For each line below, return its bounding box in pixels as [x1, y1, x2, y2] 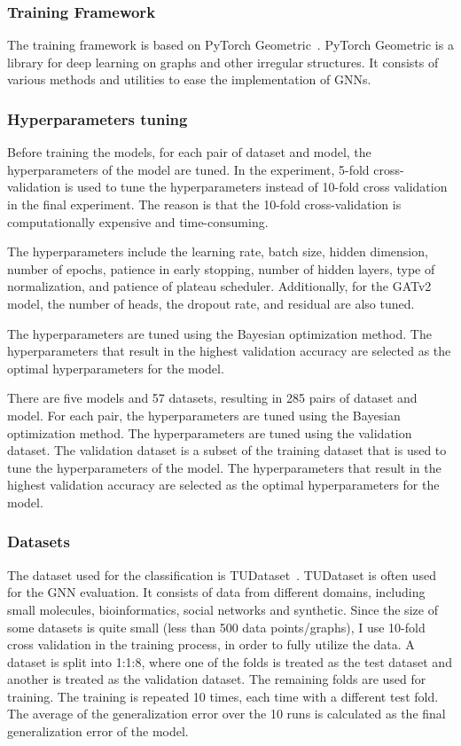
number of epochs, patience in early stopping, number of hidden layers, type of [7, 259, 435, 278]
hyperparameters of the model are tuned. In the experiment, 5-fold [7, 160, 370, 178]
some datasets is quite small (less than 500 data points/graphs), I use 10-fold [7, 617, 426, 636]
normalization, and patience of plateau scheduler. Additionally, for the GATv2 [7, 277, 432, 295]
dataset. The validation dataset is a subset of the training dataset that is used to [7, 441, 447, 459]
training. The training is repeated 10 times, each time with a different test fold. [7, 687, 439, 705]
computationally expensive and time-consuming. [7, 212, 269, 231]
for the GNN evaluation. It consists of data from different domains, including [7, 583, 426, 601]
